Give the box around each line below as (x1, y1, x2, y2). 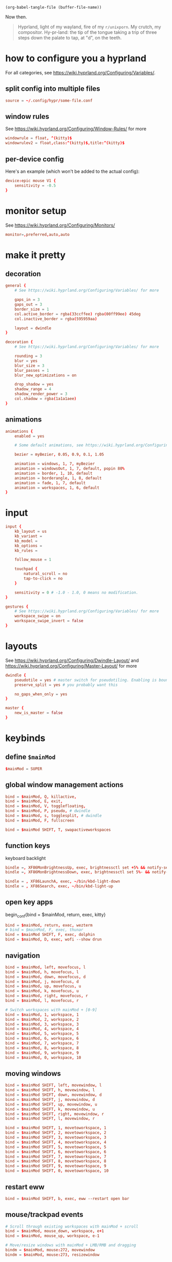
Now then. (5, 14, 27, 20)
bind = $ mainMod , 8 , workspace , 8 (5, 1045, 79, 1051)
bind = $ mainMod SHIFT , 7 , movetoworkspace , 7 (5, 1154, 106, 1159)
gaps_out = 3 (14, 302, 42, 307)
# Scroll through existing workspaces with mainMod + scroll (5, 1224, 139, 1229)
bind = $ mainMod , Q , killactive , (5, 794, 77, 799)
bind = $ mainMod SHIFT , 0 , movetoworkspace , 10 (5, 1168, 109, 1174)
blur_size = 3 (14, 363, 45, 368)
